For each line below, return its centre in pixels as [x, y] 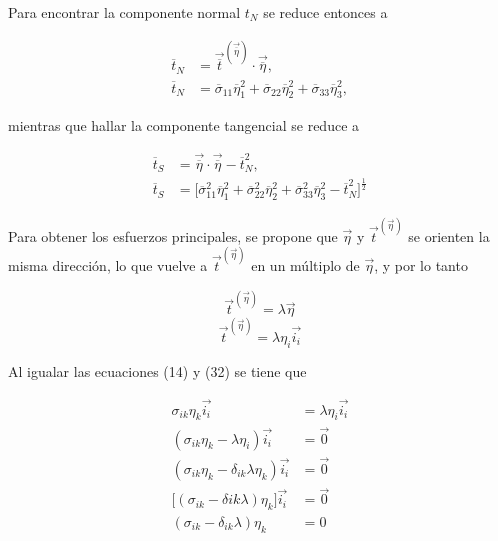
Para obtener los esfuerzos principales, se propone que [173, 235]
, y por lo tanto [421, 265]
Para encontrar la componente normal [124, 12]
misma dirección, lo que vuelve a [108, 265]
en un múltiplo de [305, 265]
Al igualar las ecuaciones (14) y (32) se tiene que [157, 370]
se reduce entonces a [325, 12]
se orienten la [449, 235]
